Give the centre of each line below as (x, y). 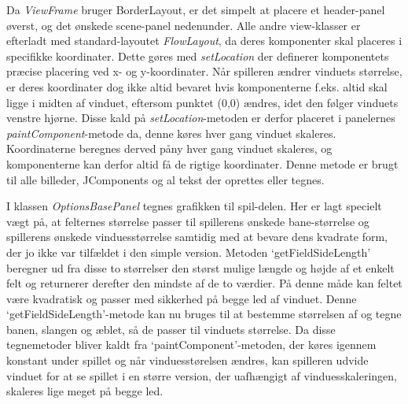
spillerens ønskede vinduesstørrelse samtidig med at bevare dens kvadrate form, (197, 237)
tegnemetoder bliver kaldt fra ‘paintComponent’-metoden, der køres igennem (191, 345)
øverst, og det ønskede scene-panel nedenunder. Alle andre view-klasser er (184, 25)
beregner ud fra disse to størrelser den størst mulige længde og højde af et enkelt (200, 267)
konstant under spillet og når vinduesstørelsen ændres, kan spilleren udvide (187, 360)
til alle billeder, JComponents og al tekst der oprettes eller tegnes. (165, 179)
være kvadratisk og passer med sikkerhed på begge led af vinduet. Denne (182, 298)
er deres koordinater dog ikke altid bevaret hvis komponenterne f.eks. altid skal (197, 86)
